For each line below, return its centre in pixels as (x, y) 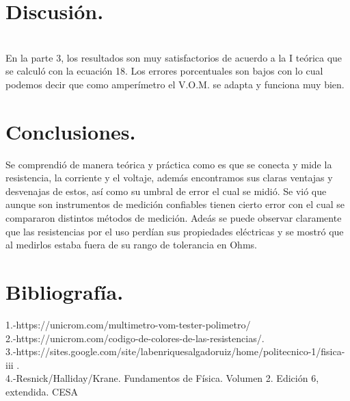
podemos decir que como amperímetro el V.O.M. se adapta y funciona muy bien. (175, 84)
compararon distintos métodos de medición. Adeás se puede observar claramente (174, 218)
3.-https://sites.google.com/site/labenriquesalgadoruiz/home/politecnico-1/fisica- (175, 351)
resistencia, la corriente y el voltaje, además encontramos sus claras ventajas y (169, 178)
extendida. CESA (42, 391)
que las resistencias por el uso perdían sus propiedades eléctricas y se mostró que (175, 231)
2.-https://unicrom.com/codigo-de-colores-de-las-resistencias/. (135, 338)
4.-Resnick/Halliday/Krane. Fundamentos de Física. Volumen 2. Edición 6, (162, 378)
